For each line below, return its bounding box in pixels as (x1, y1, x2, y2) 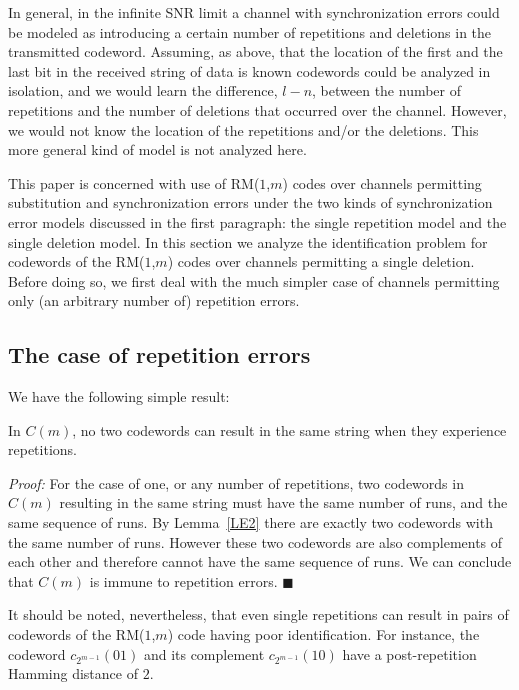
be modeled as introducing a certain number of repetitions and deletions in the (8, 21, 492, 42)
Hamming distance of (8, 663, 138, 684)
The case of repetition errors (8, 339, 311, 370)
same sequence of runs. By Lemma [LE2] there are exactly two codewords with (8, 512, 493, 533)
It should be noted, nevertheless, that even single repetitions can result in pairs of (8, 604, 509, 625)
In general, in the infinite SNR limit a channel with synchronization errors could (8, 2, 500, 22)
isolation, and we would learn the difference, (8, 80, 278, 101)
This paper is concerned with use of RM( (8, 172, 260, 193)
